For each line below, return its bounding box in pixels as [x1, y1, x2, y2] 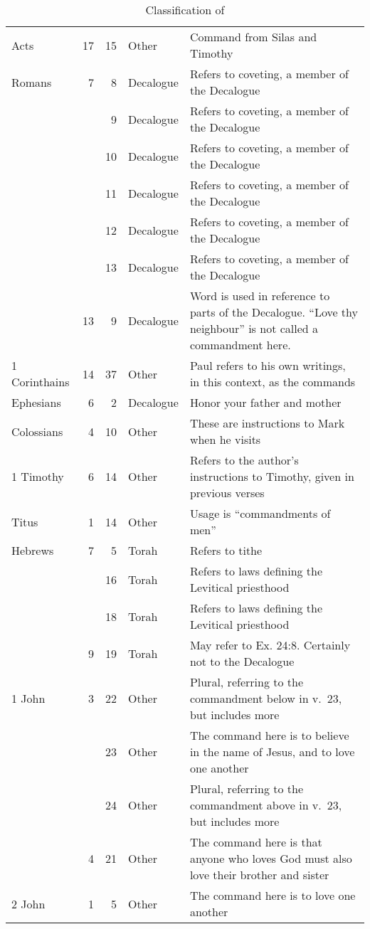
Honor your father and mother [189, 394, 342, 410]
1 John [11, 690, 46, 706]
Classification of [145, 1, 225, 18]
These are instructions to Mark [189, 415, 345, 431]
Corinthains [11, 373, 70, 390]
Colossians [11, 423, 63, 440]
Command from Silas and [189, 28, 317, 45]
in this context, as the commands [189, 373, 356, 390]
